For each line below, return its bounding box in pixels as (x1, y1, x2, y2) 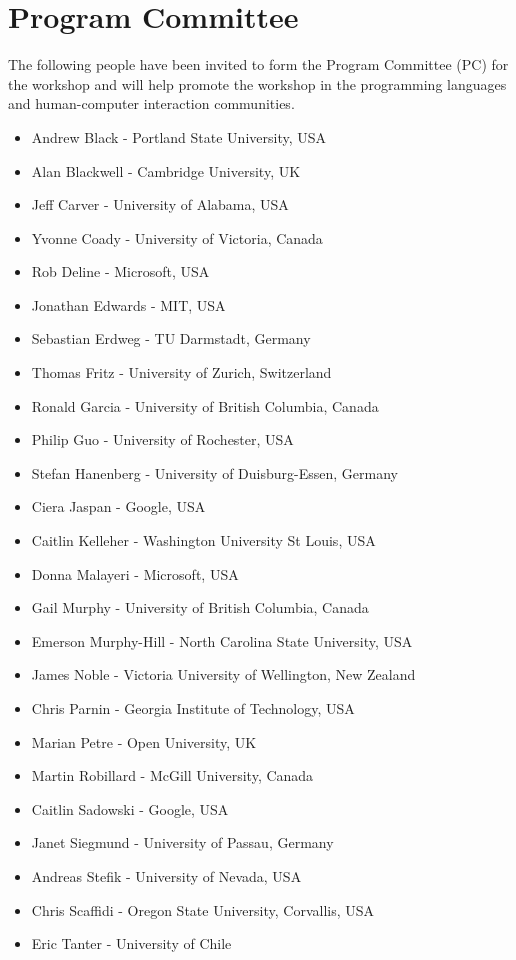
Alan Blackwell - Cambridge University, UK (31, 160, 301, 181)
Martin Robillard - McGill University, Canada (31, 765, 314, 786)
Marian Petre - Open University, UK (31, 731, 257, 752)
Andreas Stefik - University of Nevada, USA (31, 865, 302, 886)
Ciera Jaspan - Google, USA (31, 496, 206, 517)
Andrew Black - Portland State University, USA (31, 126, 327, 147)
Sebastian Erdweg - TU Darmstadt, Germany (31, 328, 311, 349)
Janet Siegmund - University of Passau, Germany (31, 832, 334, 853)
